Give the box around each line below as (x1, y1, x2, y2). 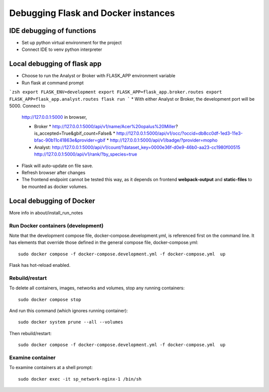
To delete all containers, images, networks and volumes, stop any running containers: (9, 285, 185, 291)
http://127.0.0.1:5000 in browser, (21, 114, 87, 120)
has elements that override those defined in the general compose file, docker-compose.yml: (9, 239, 199, 245)
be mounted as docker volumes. (21, 184, 88, 190)
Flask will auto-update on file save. (21, 163, 93, 169)
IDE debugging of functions (9, 26, 97, 35)
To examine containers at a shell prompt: (9, 365, 93, 371)
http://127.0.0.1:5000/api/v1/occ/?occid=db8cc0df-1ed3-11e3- (116, 130, 243, 137)
